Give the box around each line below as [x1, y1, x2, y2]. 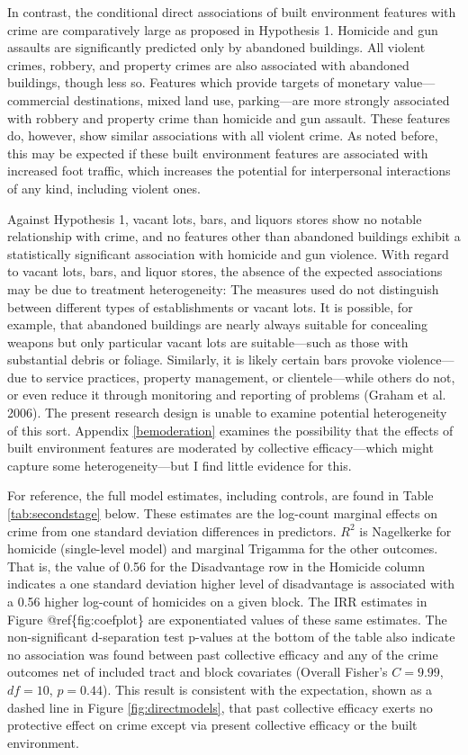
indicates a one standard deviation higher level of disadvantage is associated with [7, 574, 455, 593]
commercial [7, 90, 70, 109]
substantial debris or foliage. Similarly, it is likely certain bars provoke [7, 350, 394, 369]
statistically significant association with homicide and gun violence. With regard [7, 244, 449, 263]
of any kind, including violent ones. [7, 178, 201, 197]
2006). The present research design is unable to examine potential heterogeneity [7, 403, 447, 422]
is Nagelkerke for [359, 521, 452, 540]
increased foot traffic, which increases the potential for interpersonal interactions [7, 161, 451, 180]
